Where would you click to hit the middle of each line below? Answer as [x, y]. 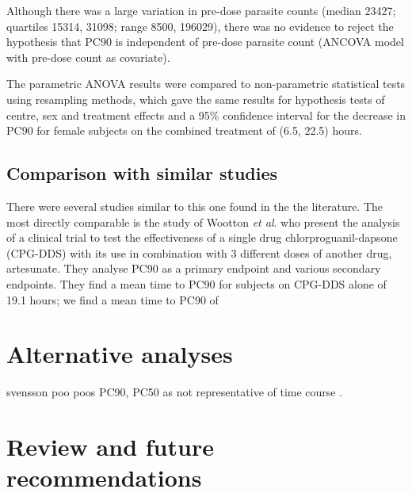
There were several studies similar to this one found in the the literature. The [195, 206]
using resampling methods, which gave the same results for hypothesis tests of [196, 99]
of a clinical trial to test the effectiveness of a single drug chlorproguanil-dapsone [202, 237]
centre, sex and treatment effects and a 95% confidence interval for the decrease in [206, 115]
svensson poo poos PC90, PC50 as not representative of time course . [175, 392]
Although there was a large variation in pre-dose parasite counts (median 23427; [201, 10]
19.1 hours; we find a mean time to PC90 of [113, 299]
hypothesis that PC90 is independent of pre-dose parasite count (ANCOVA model [205, 42]
